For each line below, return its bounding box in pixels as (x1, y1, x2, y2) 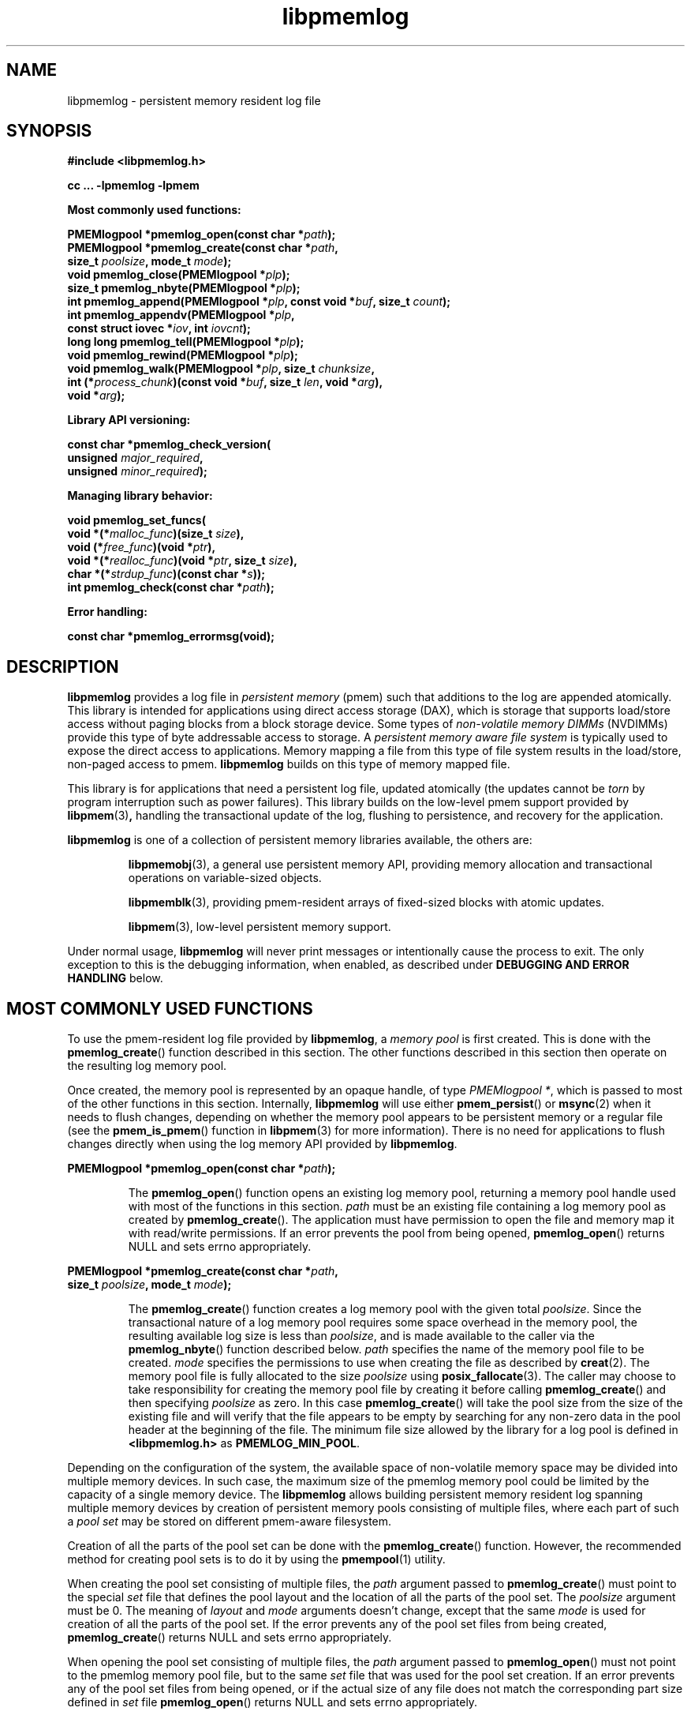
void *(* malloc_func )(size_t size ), (67, 527, 245, 541)
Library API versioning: (67, 413, 191, 427)
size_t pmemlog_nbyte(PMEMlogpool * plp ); (67, 281, 301, 295)
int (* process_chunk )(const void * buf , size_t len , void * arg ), (67, 375, 383, 389)
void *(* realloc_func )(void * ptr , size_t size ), (67, 554, 297, 568)
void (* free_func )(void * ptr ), (67, 540, 216, 554)
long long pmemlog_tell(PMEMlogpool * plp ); (67, 335, 304, 349)
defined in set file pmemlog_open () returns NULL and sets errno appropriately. (67, 1695, 478, 1709)
